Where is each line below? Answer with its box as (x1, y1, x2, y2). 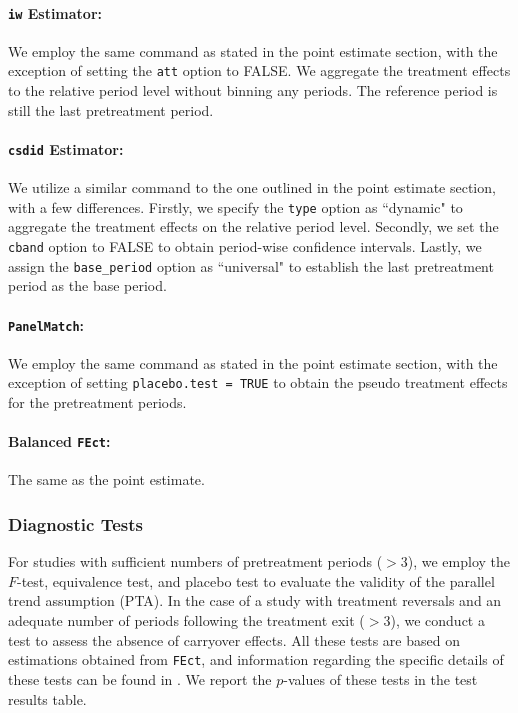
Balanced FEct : (8, 431, 111, 452)
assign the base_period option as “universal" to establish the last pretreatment (8, 255, 494, 276)
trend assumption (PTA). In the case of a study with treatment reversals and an (8, 590, 502, 611)
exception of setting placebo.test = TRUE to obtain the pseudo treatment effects (8, 372, 508, 393)
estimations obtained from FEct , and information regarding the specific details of (8, 649, 504, 670)
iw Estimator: (8, 2, 103, 23)
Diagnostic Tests (8, 511, 143, 536)
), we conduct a (390, 610, 485, 631)
